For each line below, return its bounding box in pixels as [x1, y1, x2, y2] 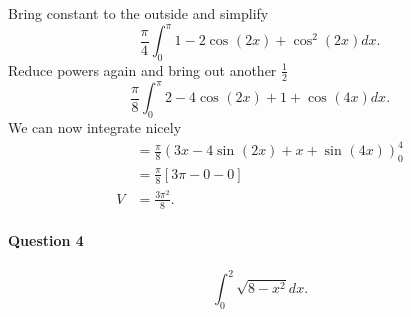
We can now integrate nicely [8, 117, 182, 138]
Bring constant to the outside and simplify [8, 3, 269, 23]
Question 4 [8, 230, 84, 251]
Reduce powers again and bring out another [8, 59, 277, 80]
